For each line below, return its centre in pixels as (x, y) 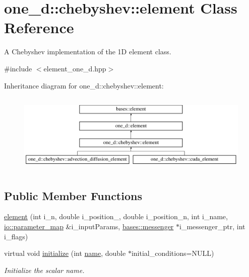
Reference (39, 27)
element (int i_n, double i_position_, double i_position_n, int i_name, (116, 216)
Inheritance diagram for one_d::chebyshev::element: (84, 85)
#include (18, 68)
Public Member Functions (73, 195)
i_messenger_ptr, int (212, 226)
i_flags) (16, 236)
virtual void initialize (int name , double (65, 253)
